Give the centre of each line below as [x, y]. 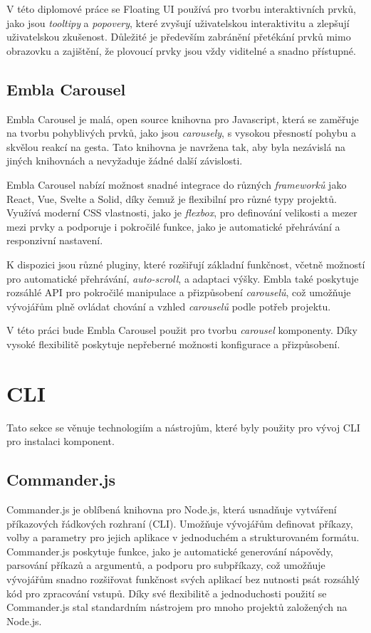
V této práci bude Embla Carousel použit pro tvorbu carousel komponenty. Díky [182, 330]
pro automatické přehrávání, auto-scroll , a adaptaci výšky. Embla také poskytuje [183, 278]
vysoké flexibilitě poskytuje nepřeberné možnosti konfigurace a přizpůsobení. [173, 344]
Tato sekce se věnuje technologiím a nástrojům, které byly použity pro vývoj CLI [183, 427]
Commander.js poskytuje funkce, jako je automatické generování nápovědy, [170, 551]
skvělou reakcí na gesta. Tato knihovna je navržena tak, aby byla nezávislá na [176, 146]
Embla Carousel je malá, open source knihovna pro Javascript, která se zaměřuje [183, 119]
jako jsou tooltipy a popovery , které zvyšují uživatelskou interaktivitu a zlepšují [178, 22]
